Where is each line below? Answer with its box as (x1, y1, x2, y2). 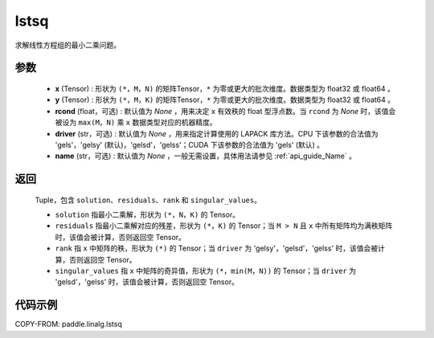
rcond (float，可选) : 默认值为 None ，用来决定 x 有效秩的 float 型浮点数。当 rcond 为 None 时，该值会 (55, 106, 396, 116)
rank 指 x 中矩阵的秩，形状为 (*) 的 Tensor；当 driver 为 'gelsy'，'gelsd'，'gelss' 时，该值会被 (55, 243, 379, 253)
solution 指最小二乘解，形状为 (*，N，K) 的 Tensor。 (55, 210, 240, 220)
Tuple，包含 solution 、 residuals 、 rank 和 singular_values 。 (35, 195, 261, 205)
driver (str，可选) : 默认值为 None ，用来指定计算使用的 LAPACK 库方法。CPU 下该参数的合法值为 (55, 128, 379, 138)
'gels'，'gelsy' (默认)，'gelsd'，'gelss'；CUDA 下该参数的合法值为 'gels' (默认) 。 (55, 140, 325, 149)
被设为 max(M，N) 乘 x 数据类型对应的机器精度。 (55, 117, 217, 128)
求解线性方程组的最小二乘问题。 (14, 40, 121, 50)
